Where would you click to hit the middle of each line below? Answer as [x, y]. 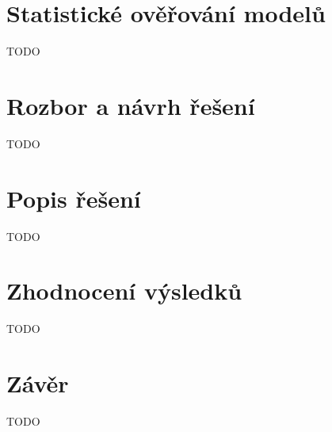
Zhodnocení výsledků [124, 291]
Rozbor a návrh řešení [131, 105]
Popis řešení [74, 198]
